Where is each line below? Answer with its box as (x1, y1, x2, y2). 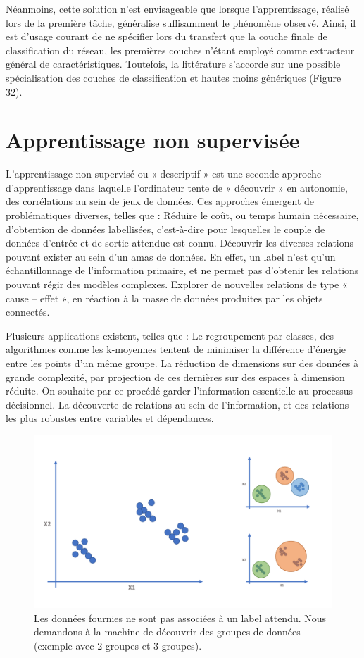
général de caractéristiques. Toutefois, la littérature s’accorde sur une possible (6, 56, 341, 71)
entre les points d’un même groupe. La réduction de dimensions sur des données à (6, 356, 358, 370)
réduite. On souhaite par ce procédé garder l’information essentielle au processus (6, 383, 353, 398)
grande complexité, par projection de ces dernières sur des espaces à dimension (6, 369, 345, 384)
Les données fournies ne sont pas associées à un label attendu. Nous (34, 610, 327, 625)
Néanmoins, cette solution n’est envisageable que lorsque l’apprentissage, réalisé (6, 1, 349, 15)
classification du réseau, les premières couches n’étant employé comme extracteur (6, 42, 355, 57)
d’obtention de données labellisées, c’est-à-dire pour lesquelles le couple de (6, 221, 325, 236)
